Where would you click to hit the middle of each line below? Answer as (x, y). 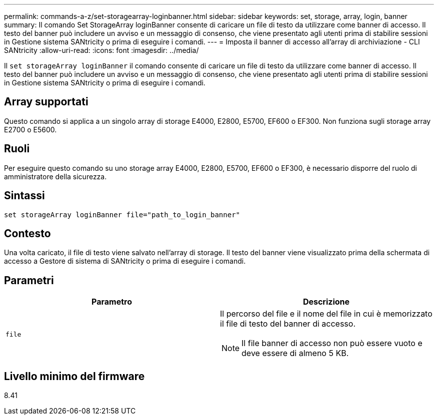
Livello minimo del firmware (74, 376)
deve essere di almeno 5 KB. (295, 353)
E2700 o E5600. (30, 129)
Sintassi (24, 196)
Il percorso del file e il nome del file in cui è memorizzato (326, 314)
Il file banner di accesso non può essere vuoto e (332, 343)
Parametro (112, 302)
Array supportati (46, 102)
